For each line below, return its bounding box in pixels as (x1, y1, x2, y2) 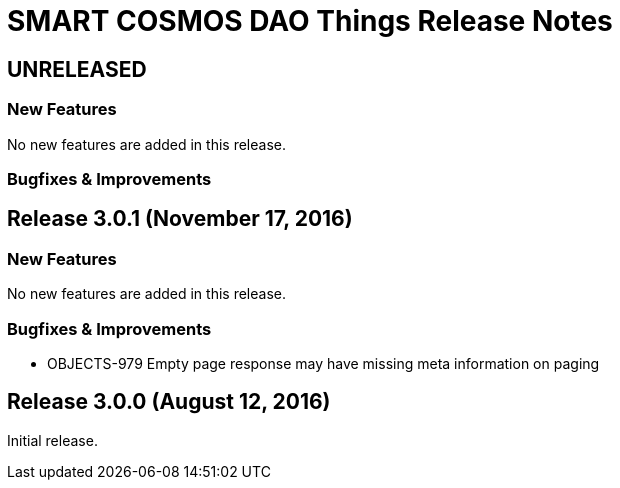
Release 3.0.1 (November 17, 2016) (7, 206, 353, 232)
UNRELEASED (7, 56, 147, 82)
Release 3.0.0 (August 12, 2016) (7, 389, 331, 415)
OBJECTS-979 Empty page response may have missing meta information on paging (47, 354, 600, 372)
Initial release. (7, 431, 98, 449)
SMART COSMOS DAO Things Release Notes (7, 4, 613, 38)
